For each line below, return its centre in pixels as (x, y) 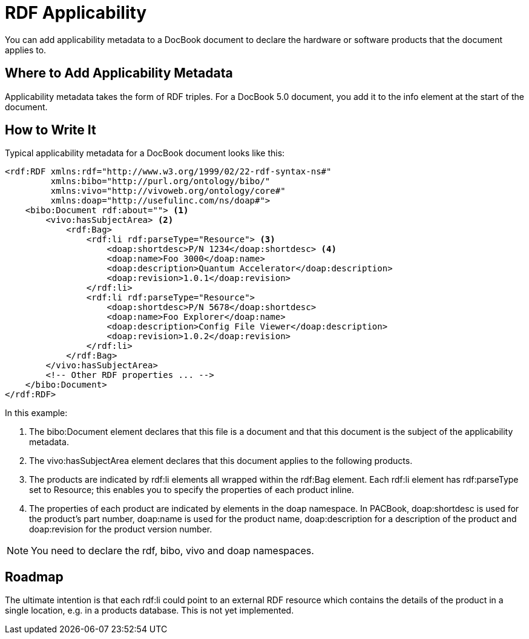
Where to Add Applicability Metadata (119, 73)
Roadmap (34, 577)
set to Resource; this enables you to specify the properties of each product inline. (192, 490)
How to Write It (51, 130)
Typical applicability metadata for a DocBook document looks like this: (145, 153)
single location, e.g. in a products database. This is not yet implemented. (149, 611)
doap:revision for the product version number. (121, 529)
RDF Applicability (76, 13)
